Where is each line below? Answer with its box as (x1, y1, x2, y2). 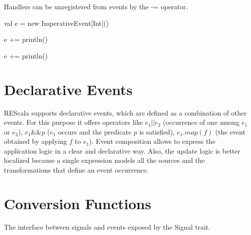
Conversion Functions (4, 193, 151, 213)
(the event (215, 126, 246, 137)
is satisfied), (139, 126, 175, 137)
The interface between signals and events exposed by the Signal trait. (4, 221, 211, 232)
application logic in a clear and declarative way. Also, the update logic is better (4, 145, 240, 156)
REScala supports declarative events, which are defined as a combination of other (4, 107, 247, 117)
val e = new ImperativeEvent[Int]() (4, 18, 109, 28)
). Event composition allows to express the (89, 136, 215, 146)
